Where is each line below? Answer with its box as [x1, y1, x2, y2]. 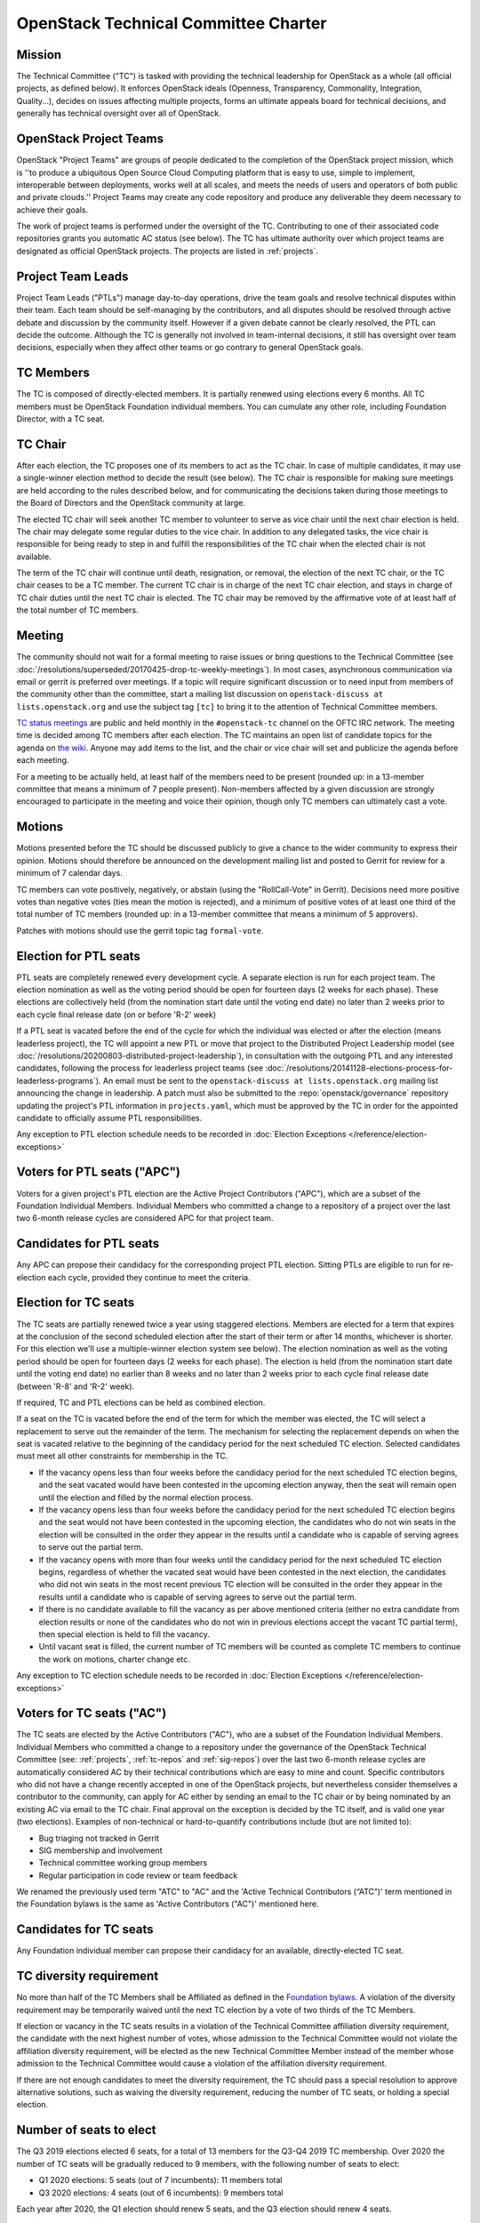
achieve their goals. [16, 205, 89, 215]
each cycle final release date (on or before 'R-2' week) [16, 1009, 217, 1020]
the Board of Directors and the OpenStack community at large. [16, 498, 246, 509]
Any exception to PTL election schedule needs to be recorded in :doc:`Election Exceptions [16, 1129, 347, 1140]
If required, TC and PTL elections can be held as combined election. [16, 1397, 266, 1408]
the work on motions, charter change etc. [38, 1654, 191, 1665]
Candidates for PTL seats [16, 1236, 160, 1251]
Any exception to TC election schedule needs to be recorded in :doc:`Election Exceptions [16, 1670, 343, 1681]
